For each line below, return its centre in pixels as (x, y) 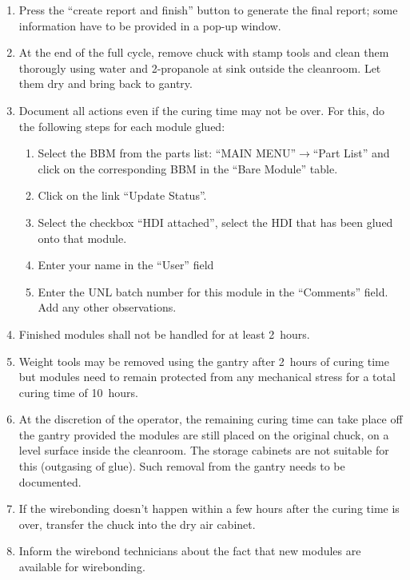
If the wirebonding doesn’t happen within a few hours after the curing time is (209, 508)
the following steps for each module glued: (122, 126)
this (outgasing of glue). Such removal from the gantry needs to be (182, 466)
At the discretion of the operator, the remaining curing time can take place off (211, 419)
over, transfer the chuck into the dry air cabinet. (137, 524)
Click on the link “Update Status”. (122, 195)
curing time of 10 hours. (78, 392)
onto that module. (82, 238)
